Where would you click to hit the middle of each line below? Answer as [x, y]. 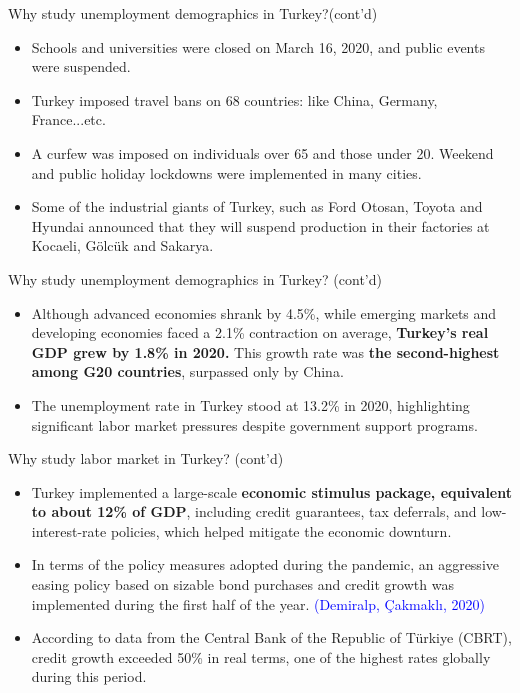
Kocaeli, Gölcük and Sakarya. [122, 245]
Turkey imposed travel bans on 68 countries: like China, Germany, [234, 99]
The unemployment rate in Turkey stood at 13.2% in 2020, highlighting [250, 404]
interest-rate [69, 530]
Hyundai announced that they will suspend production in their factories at [260, 225]
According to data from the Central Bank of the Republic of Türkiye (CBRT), [271, 637]
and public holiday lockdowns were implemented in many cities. [226, 172]
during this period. [89, 676]
